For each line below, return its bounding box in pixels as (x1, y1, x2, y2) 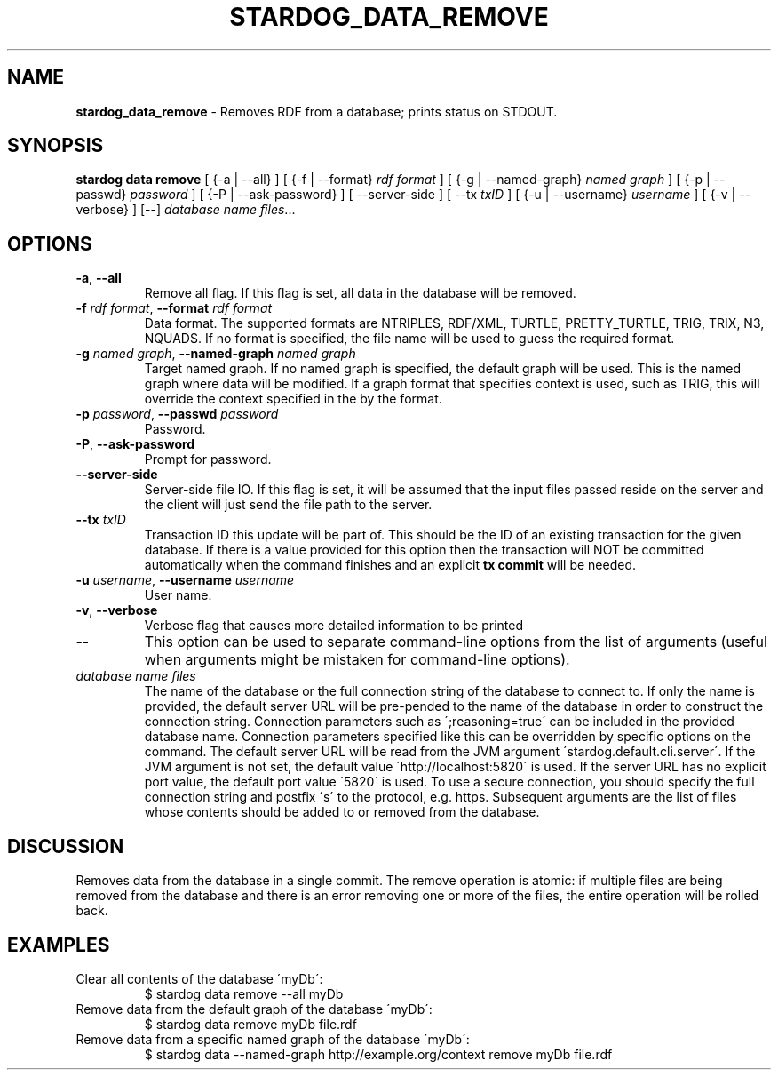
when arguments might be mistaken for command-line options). (144, 650, 570, 669)
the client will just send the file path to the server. (144, 497, 433, 513)
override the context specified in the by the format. (144, 391, 442, 407)
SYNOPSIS (7, 134, 104, 157)
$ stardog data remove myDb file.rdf (144, 1016, 357, 1032)
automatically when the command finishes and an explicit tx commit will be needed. (144, 557, 637, 573)
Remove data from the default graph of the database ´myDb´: (75, 1001, 433, 1017)
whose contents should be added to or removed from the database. (144, 804, 540, 820)
